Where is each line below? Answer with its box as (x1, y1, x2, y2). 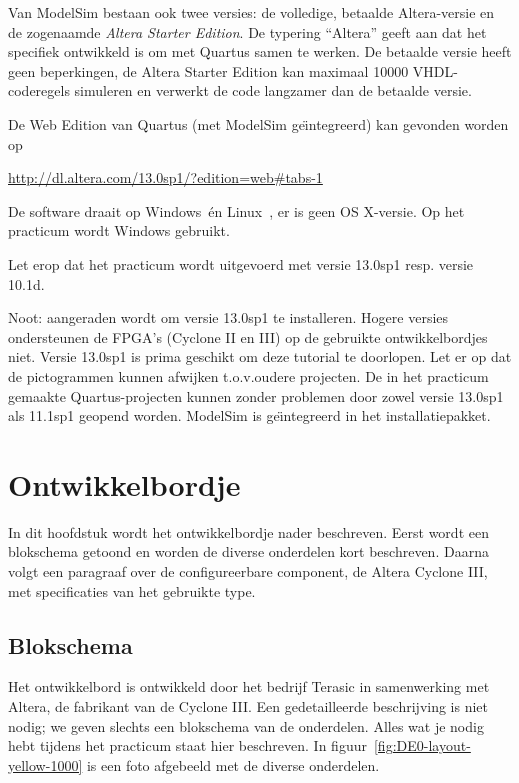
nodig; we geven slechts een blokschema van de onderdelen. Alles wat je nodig (8, 715, 484, 736)
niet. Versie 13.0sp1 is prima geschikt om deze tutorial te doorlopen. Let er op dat (8, 346, 512, 367)
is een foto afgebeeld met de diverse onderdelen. (86, 754, 380, 775)
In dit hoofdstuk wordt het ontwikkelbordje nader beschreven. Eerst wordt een (8, 521, 489, 542)
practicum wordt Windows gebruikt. (8, 220, 230, 241)
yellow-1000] (8, 754, 83, 775)
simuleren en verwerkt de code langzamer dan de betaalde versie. (74, 80, 472, 101)
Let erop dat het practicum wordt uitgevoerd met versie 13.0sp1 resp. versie (8, 253, 474, 274)
